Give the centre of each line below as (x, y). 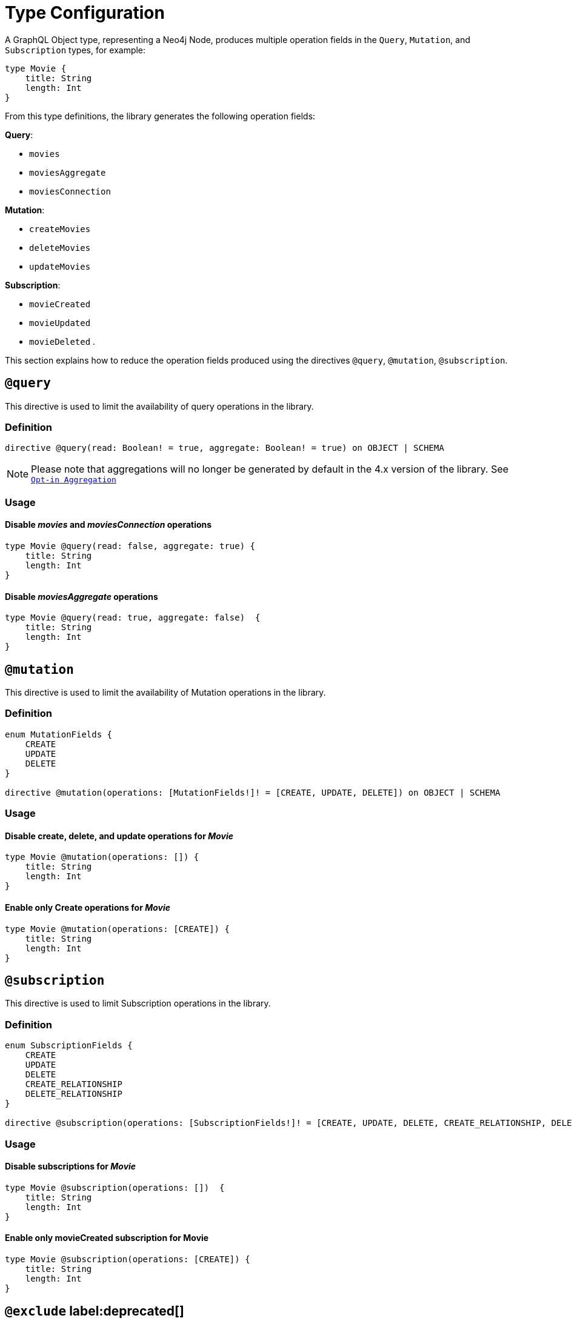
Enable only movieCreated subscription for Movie (107, 1238)
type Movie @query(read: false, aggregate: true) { (130, 546)
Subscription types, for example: (75, 50)
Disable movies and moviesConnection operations (108, 525)
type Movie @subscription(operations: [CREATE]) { (128, 1259)
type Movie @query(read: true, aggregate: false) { (133, 618)
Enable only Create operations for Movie (88, 907)
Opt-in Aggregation (74, 480)
